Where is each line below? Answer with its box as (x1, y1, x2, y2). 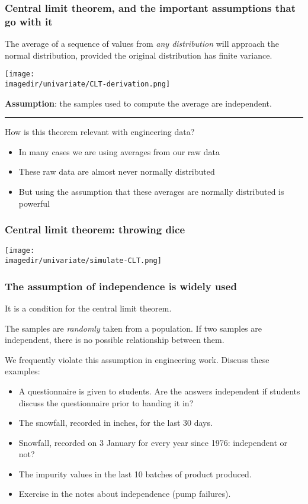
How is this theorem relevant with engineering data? (5, 126, 195, 138)
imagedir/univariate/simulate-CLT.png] (5, 256, 162, 265)
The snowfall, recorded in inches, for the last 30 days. (18, 416, 213, 429)
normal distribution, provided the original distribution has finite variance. (5, 49, 272, 61)
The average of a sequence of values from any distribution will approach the (5, 37, 279, 50)
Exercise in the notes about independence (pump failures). (18, 487, 231, 500)
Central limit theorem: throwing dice (5, 222, 185, 237)
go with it (5, 14, 53, 28)
